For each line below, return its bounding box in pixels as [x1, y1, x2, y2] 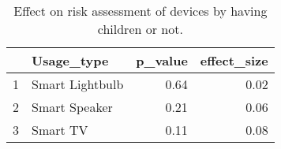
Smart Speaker [32, 98, 113, 116]
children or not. [97, 20, 183, 38]
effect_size [200, 51, 268, 69]
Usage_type [32, 51, 109, 69]
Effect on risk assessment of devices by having [13, 2, 268, 20]
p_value [136, 51, 188, 69]
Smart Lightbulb [32, 75, 124, 93]
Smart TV [32, 121, 88, 139]
